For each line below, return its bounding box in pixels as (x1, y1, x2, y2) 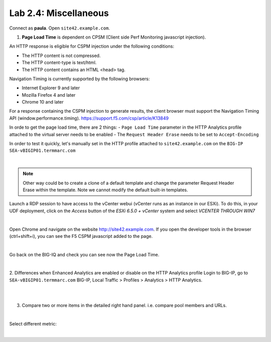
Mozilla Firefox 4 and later (22, 92, 76, 98)
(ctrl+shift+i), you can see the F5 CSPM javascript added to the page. (9, 233, 153, 239)
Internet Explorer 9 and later (22, 85, 80, 91)
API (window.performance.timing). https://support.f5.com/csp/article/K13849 (9, 115, 169, 121)
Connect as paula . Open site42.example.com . (9, 25, 110, 31)
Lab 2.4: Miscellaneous (9, 8, 109, 19)
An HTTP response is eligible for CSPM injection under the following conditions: (9, 43, 175, 50)
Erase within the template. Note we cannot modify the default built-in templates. (23, 187, 188, 193)
